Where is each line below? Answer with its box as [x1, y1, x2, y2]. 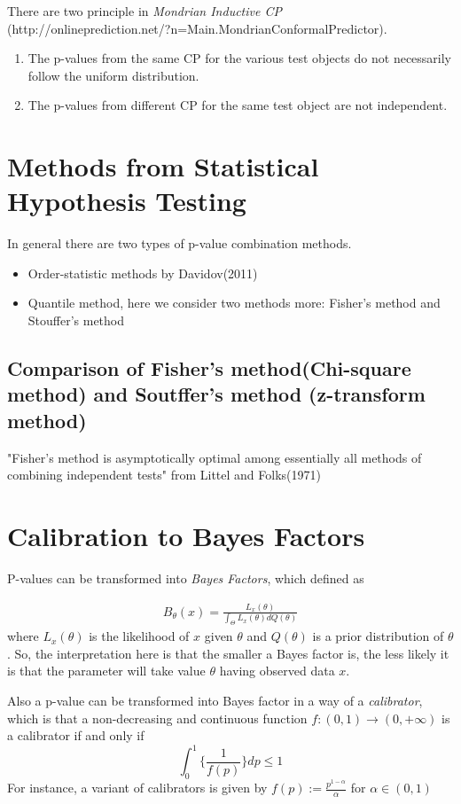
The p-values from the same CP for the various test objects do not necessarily [27, 49, 452, 67]
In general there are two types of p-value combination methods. [7, 234, 352, 253]
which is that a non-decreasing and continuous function [7, 708, 308, 727]
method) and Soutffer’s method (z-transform [7, 380, 426, 408]
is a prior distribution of [312, 627, 444, 645]
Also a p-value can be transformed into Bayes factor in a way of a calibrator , [7, 691, 423, 709]
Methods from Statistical [7, 148, 319, 184]
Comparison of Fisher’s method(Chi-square [7, 355, 411, 382]
